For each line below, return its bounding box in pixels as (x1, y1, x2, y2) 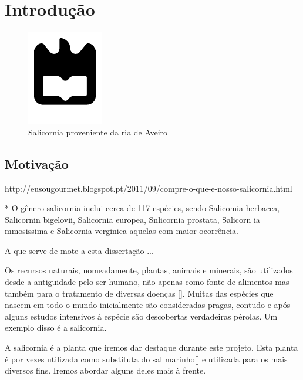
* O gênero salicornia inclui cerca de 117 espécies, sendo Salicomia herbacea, (5, 202, 280, 214)
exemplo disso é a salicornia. (5, 321, 107, 334)
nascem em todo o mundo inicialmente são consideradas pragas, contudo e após (5, 298, 291, 311)
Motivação (5, 154, 69, 172)
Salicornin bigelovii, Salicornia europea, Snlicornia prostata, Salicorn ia (5, 213, 260, 225)
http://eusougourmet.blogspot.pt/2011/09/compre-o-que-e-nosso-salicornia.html (5, 182, 292, 194)
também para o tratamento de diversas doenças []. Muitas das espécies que (5, 287, 274, 299)
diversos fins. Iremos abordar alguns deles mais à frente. (5, 364, 206, 376)
